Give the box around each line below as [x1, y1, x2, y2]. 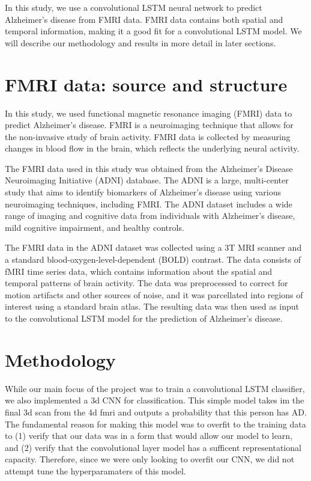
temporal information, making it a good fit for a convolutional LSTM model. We [5, 25, 302, 37]
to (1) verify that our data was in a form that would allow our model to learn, [5, 429, 293, 442]
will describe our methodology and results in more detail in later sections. [5, 36, 276, 49]
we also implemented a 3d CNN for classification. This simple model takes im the [5, 394, 304, 406]
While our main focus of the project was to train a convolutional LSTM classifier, [5, 382, 305, 394]
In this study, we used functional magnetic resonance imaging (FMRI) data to [5, 106, 292, 119]
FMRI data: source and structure [5, 72, 288, 96]
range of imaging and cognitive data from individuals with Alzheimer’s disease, [5, 209, 295, 222]
